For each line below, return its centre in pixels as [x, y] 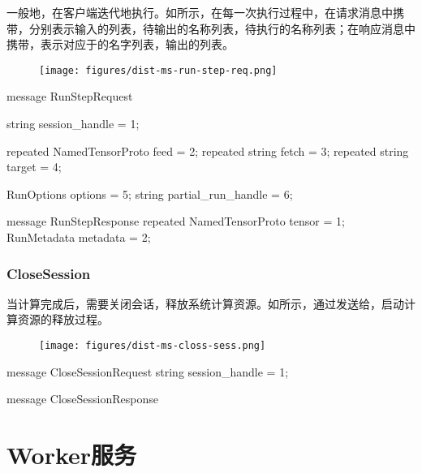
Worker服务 [72, 455]
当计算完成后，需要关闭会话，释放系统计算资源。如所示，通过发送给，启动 [205, 303]
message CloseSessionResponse [82, 399]
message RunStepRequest [70, 96]
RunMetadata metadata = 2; [79, 237]
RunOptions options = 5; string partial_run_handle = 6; [150, 193]
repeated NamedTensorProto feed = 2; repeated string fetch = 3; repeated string [208, 150]
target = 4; [34, 167]
